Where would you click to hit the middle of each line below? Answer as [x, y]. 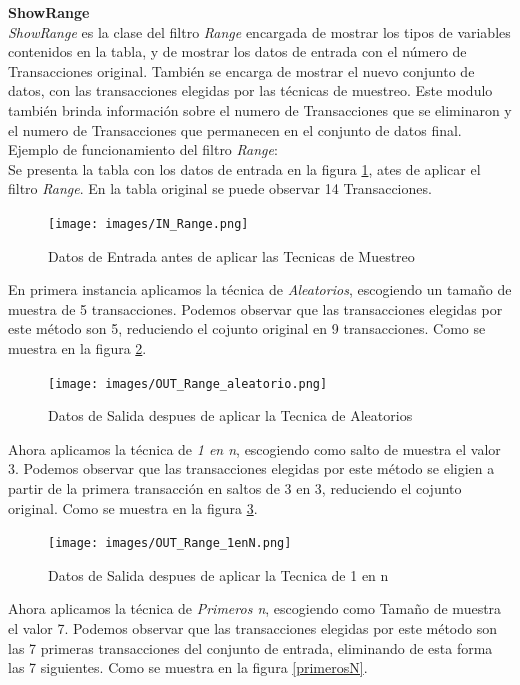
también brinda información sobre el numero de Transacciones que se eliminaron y [260, 109]
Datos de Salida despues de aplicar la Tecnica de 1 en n [218, 574]
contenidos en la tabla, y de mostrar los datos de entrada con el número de [237, 51]
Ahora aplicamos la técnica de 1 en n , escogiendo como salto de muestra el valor [254, 448]
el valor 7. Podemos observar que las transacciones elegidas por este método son [252, 628]
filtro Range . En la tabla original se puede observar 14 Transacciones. [220, 188]
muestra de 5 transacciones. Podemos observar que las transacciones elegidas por [255, 308]
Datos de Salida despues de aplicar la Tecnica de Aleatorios [230, 415]
